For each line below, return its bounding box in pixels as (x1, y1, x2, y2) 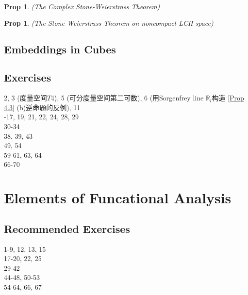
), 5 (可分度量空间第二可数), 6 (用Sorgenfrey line (54, 93, 204, 103)
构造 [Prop (212, 93, 244, 103)
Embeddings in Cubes (4, 41, 116, 56)
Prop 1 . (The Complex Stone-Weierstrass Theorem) (4, 1, 160, 11)
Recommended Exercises (4, 221, 130, 236)
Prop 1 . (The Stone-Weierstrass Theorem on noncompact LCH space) (4, 17, 214, 28)
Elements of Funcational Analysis (4, 188, 231, 208)
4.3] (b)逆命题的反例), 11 (4, 102, 81, 112)
